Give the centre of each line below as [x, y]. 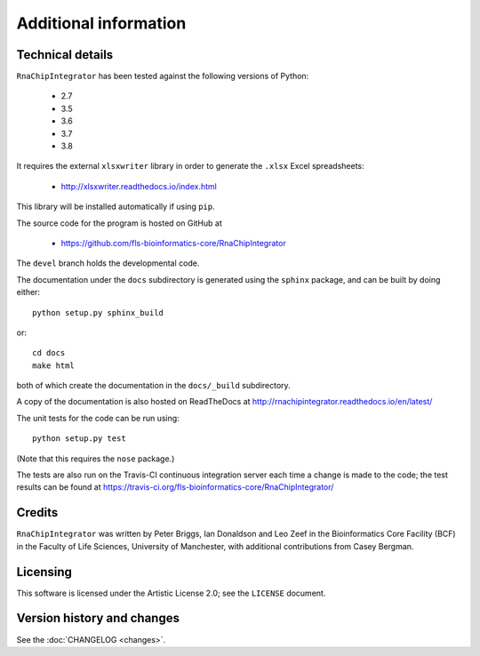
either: [28, 292]
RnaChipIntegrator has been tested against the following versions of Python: [163, 76]
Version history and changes [98, 618]
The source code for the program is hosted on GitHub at [119, 223]
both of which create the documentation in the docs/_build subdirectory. [153, 386]
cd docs [49, 353]
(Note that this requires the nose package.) [96, 459]
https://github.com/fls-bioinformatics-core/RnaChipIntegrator [173, 243]
